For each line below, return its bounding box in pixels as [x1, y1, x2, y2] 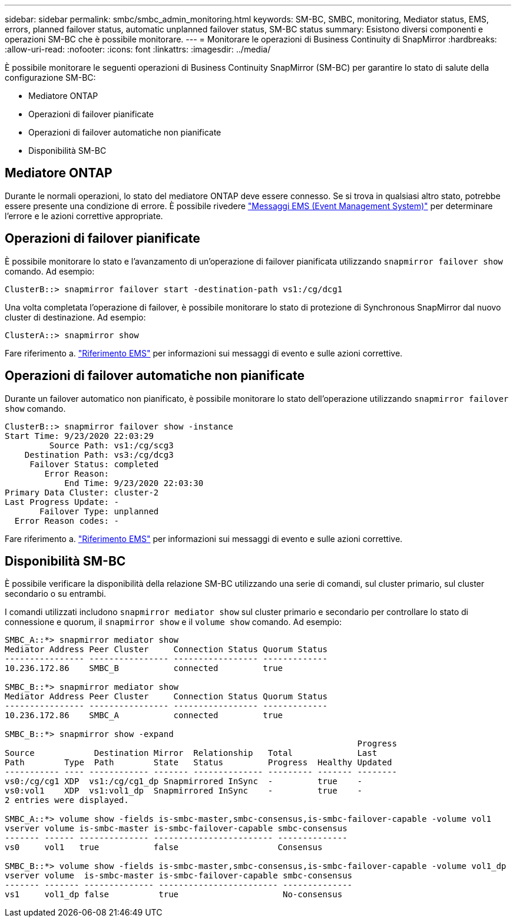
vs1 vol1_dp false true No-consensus [5, 890, 343, 900]
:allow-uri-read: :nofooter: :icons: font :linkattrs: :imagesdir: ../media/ [5, 44, 271, 54]
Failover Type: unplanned [39, 506, 159, 516]
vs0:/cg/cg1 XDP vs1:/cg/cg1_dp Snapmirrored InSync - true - [5, 776, 362, 786]
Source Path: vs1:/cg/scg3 [49, 440, 174, 450]
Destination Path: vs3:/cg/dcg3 [24, 450, 174, 460]
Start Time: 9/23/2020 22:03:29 [5, 431, 154, 441]
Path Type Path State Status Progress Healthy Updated [5, 758, 392, 768]
